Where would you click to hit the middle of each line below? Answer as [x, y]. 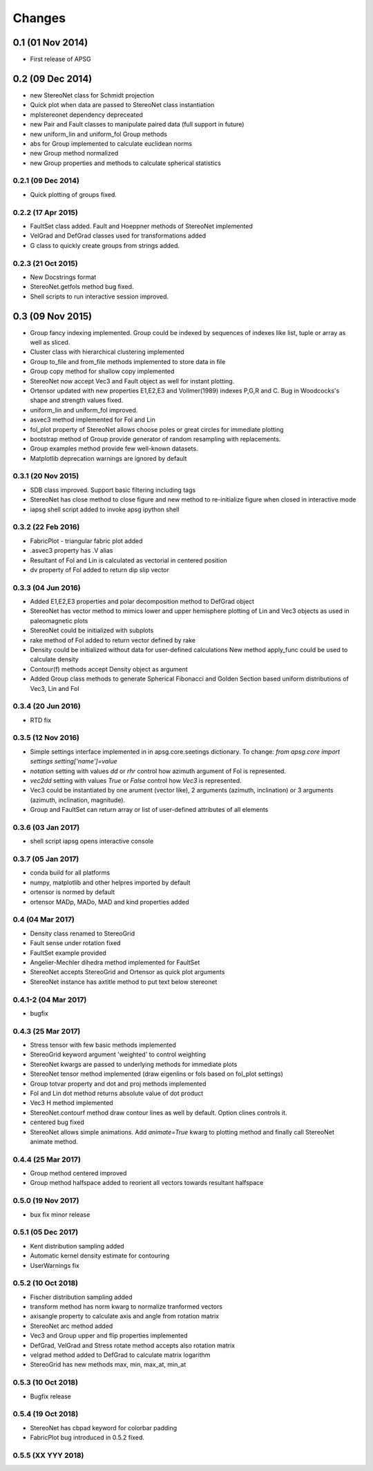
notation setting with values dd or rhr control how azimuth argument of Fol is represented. [158, 771]
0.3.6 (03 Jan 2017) [46, 827]
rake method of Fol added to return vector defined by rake [113, 640]
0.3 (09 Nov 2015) [52, 316]
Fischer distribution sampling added [81, 1297]
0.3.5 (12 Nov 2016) [46, 738]
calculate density [54, 659]
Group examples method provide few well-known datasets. [114, 448]
